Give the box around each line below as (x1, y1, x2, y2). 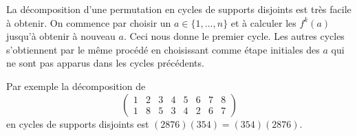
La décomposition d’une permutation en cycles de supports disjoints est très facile (6, 2, 351, 16)
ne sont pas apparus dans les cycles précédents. (6, 56, 204, 70)
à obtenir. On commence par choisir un (6, 15, 171, 30)
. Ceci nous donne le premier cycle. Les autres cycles (123, 29, 345, 43)
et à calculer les (230, 15, 296, 30)
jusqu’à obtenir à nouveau (6, 29, 116, 43)
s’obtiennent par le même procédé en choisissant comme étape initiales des (6, 42, 320, 56)
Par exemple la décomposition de (6, 78, 146, 93)
